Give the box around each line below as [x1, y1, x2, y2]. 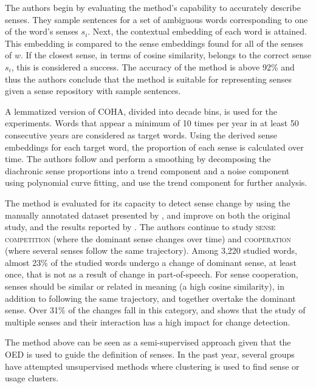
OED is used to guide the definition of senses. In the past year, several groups [5, 348, 295, 361]
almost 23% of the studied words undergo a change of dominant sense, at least [5, 256, 297, 268]
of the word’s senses [5, 25, 78, 38]
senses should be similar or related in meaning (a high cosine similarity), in [5, 280, 284, 293]
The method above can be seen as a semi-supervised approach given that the [5, 336, 291, 349]
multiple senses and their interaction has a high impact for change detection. [5, 315, 290, 328]
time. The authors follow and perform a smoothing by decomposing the [5, 152, 271, 165]
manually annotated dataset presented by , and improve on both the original [5, 208, 290, 221]
